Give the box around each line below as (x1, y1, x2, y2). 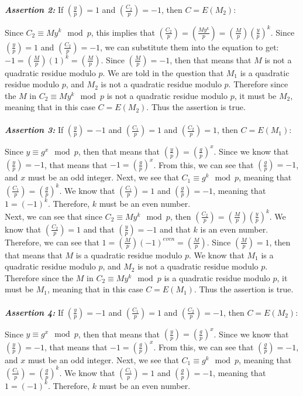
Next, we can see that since (5, 210, 102, 222)
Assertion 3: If (5, 124, 64, 136)
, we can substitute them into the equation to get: (100, 40, 279, 53)
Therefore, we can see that (5, 235, 99, 248)
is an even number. (200, 223, 268, 235)
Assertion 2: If (5, 4, 64, 15)
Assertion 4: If (5, 306, 64, 318)
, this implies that (91, 26, 155, 38)
